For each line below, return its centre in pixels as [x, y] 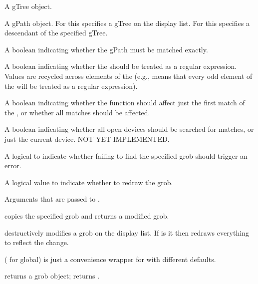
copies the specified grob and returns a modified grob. [87, 215]
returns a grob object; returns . [52, 276]
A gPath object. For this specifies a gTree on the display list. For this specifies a [127, 23]
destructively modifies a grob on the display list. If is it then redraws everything [127, 232]
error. [13, 165]
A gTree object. [28, 6]
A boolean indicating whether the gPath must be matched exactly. [106, 49]
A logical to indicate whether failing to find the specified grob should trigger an [126, 155]
